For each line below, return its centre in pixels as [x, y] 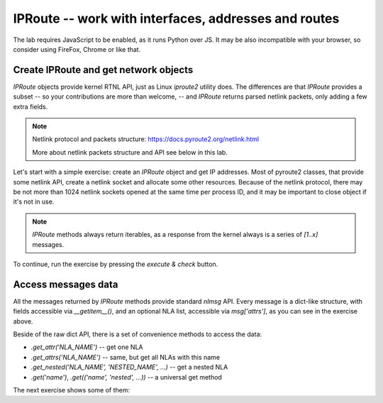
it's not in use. [34, 201]
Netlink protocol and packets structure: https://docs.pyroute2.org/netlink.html [145, 139]
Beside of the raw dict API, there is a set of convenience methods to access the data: [138, 334]
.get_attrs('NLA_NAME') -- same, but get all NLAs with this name [125, 357]
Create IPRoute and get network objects [103, 70]
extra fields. [30, 106]
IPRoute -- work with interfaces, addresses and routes [176, 18]
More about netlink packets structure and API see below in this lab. [130, 152]
